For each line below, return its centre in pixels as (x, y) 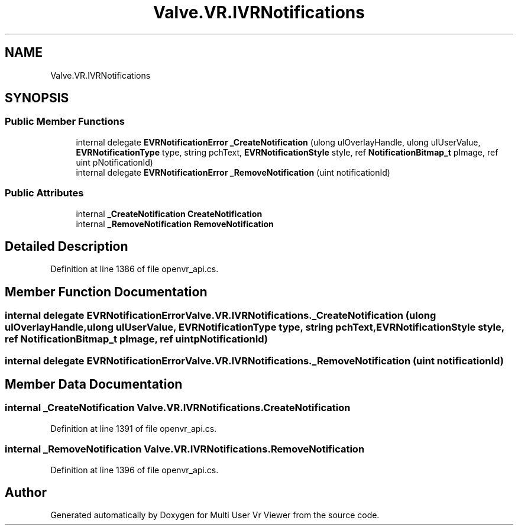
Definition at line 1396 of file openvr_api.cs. (135, 470)
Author (26, 493)
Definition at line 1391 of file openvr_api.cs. (134, 428)
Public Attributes (44, 193)
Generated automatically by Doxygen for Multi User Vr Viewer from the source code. (215, 515)
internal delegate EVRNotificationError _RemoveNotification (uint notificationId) (233, 172)
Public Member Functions (65, 122)
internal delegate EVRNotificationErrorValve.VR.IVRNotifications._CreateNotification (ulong (221, 316)
